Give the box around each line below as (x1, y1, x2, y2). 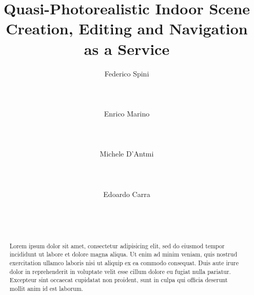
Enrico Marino (104, 108, 150, 119)
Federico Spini (104, 68, 149, 78)
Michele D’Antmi (100, 148, 154, 159)
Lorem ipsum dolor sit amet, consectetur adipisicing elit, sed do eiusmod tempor (9, 241, 225, 250)
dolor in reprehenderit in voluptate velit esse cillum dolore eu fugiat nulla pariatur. (9, 267, 231, 276)
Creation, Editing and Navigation (6, 18, 248, 39)
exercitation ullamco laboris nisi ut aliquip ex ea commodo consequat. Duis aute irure (9, 259, 239, 267)
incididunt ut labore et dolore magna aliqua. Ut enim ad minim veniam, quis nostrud (9, 250, 237, 259)
